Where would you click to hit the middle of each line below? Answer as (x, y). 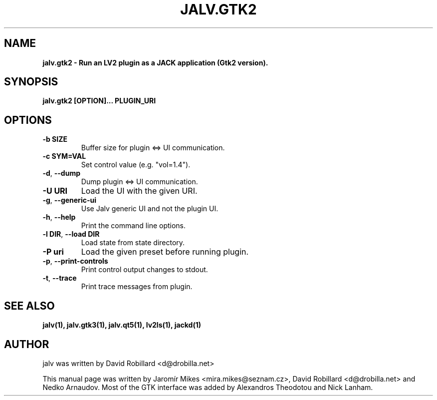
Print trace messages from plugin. (137, 287)
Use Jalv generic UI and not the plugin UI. (150, 209)
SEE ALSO (29, 306)
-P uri (53, 252)
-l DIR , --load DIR (71, 234)
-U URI (55, 191)
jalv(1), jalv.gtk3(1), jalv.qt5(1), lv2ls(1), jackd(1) (122, 325)
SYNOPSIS (31, 82)
